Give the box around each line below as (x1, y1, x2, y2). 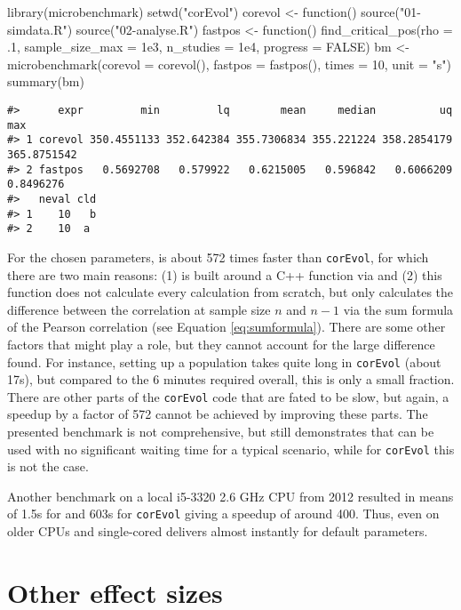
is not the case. (7, 457, 89, 476)
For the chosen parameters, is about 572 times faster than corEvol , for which (7, 247, 429, 266)
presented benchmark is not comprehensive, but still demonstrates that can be (7, 422, 434, 440)
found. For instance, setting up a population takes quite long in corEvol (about (7, 352, 441, 371)
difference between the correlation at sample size (7, 300, 271, 318)
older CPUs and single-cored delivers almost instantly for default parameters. (7, 522, 428, 541)
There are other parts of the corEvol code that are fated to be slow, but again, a (7, 387, 449, 405)
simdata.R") (7, 20, 73, 38)
